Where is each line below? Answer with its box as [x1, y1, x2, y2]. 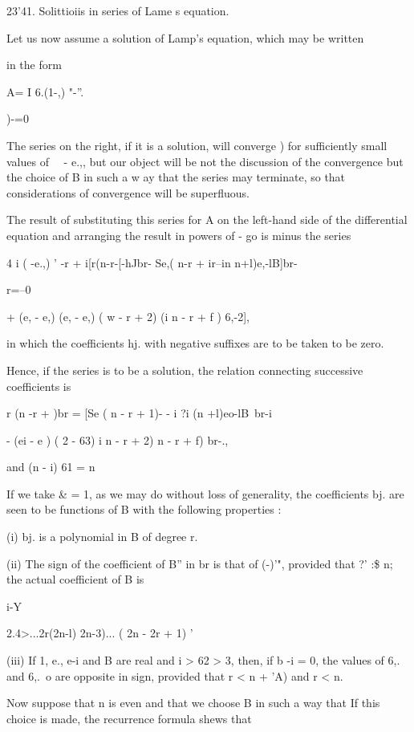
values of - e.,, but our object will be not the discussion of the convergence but [6, 152, 404, 169]
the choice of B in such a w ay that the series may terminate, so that [6, 169, 346, 185]
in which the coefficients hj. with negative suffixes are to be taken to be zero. [6, 335, 384, 352]
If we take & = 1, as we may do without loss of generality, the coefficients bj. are [6, 485, 404, 502]
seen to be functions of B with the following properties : [6, 501, 282, 518]
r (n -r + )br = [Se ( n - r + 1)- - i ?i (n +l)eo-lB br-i [6, 405, 272, 421]
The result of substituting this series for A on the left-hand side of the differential [6, 211, 408, 228]
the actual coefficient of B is [6, 571, 144, 588]
